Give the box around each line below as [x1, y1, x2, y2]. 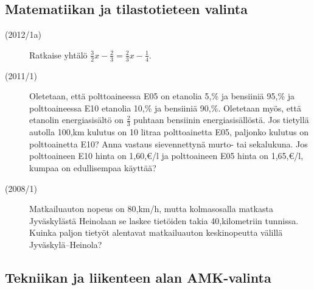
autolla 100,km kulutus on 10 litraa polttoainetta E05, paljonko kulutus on [29, 126, 309, 138]
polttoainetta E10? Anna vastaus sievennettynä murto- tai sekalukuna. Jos [29, 137, 308, 150]
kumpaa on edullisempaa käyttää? [29, 161, 156, 174]
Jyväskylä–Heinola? [29, 238, 102, 250]
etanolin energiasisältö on [29, 113, 124, 126]
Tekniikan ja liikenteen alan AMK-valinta [5, 267, 271, 286]
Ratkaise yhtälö [29, 48, 88, 61]
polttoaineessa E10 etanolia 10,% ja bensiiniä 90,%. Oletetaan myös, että [29, 101, 301, 114]
